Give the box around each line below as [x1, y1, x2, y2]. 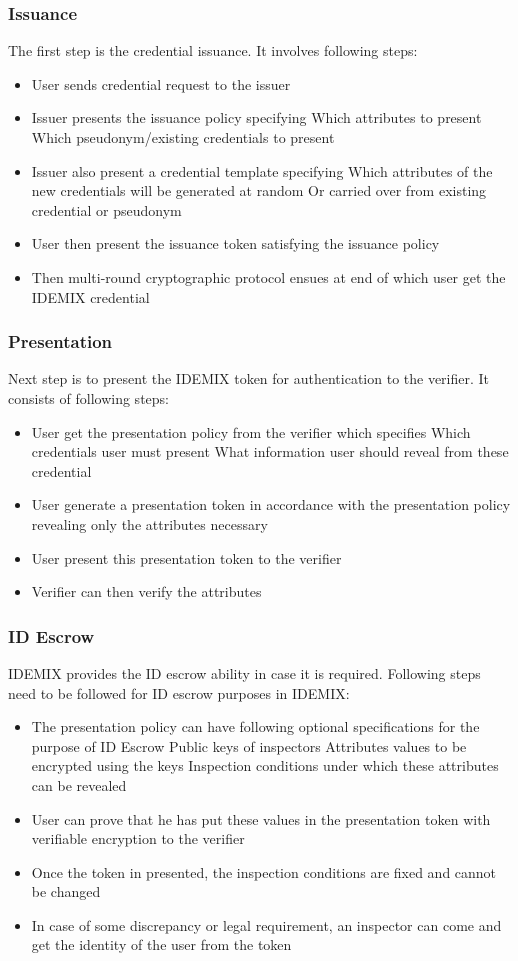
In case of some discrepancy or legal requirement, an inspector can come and [31, 914, 502, 935]
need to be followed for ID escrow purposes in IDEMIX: [8, 682, 350, 703]
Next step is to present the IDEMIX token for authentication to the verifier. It [8, 368, 490, 389]
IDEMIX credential [31, 286, 150, 307]
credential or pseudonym [31, 199, 182, 220]
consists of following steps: [8, 387, 169, 408]
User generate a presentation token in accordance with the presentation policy [31, 494, 511, 515]
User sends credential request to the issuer [31, 73, 291, 94]
